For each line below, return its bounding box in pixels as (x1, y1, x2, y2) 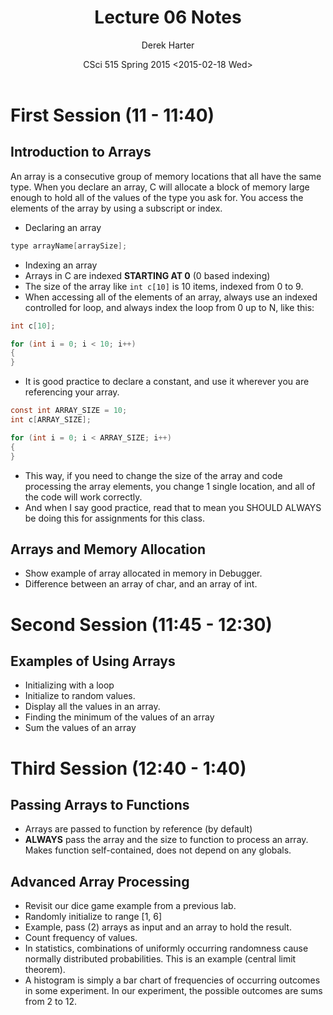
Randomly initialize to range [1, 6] (24, 911, 163, 923)
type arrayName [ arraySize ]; (10, 241, 128, 251)
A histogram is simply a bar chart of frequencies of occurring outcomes (24, 974, 321, 986)
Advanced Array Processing (10, 873, 190, 890)
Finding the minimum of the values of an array (24, 711, 215, 723)
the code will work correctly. (24, 491, 143, 503)
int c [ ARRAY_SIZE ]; (10, 415, 92, 425)
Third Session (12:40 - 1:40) (10, 757, 247, 780)
